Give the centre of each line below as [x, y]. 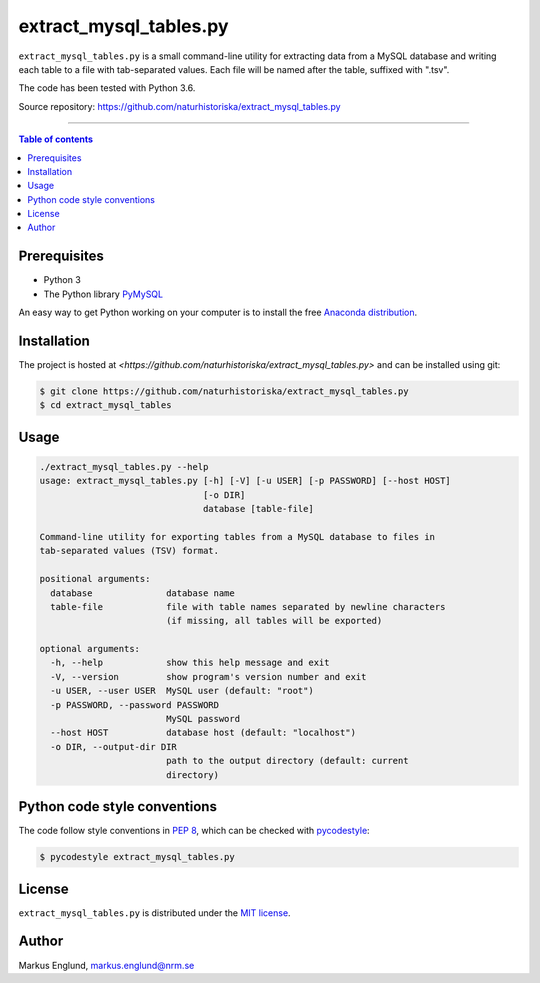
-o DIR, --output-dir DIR [113, 746]
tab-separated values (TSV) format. [129, 551]
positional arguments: [95, 579]
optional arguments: [89, 649]
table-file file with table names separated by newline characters [248, 606]
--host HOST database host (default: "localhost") [203, 733]
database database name [142, 593]
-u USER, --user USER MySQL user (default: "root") [182, 691]
